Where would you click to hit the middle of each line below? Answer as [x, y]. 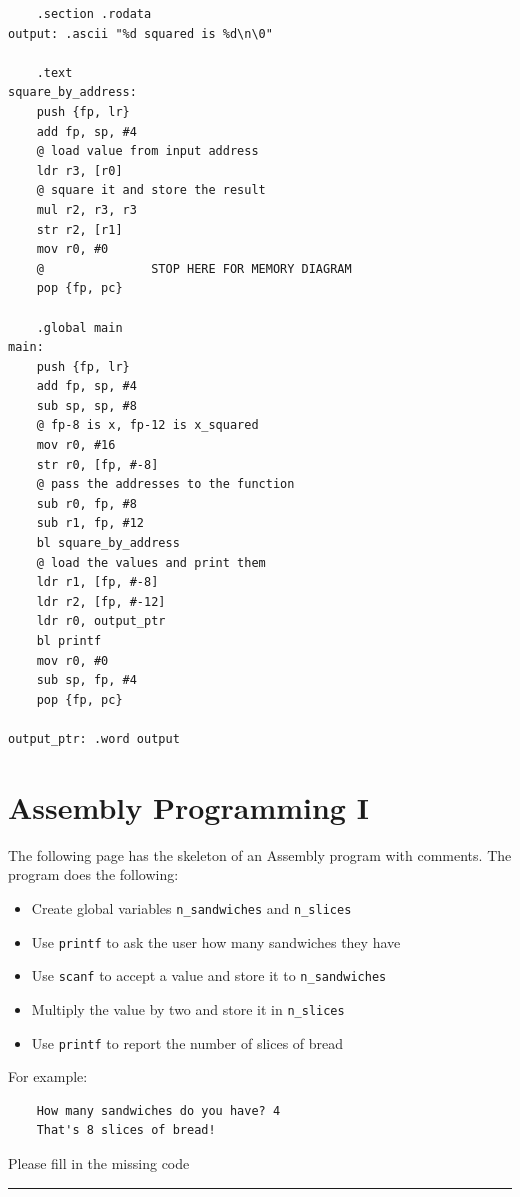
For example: [48, 1076]
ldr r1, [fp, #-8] [97, 582]
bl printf [69, 641]
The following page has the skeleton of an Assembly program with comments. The [260, 854]
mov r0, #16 [76, 445]
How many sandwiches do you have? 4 [158, 1110]
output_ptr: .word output [94, 738]
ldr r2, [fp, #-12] [101, 601]
